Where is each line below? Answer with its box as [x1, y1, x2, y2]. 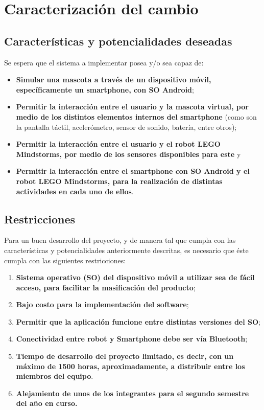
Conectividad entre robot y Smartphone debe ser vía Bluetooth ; [16, 333, 248, 344]
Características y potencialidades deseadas [4, 33, 232, 49]
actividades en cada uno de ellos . [16, 186, 134, 196]
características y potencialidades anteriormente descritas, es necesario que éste [4, 244, 249, 255]
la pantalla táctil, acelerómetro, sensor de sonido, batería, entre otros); [16, 121, 237, 132]
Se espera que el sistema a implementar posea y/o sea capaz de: [4, 57, 204, 67]
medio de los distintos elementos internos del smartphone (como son [16, 111, 257, 122]
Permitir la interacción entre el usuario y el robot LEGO [16, 139, 221, 149]
